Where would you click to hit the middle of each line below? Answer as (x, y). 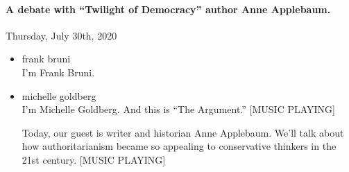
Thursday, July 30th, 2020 (61, 35)
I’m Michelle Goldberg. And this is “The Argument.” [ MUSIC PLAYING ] (179, 109)
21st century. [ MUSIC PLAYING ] (94, 159)
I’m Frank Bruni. (58, 72)
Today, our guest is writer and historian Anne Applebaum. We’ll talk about (183, 132)
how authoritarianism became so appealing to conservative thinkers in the (179, 146)
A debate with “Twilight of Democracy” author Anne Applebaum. (168, 9)
